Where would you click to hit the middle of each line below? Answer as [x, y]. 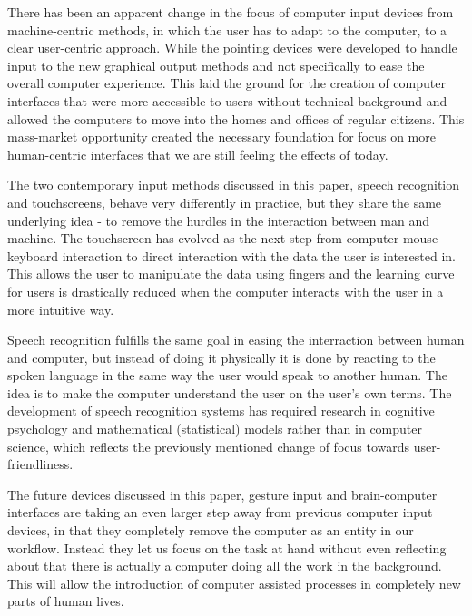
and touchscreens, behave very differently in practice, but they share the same [225, 202]
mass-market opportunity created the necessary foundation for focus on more [221, 137]
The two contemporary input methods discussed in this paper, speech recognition [234, 185]
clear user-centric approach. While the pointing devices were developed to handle [232, 48]
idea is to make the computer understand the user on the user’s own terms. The [230, 392]
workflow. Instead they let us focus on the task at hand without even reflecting [227, 548]
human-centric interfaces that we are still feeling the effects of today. [198, 154]
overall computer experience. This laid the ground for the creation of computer [226, 83]
